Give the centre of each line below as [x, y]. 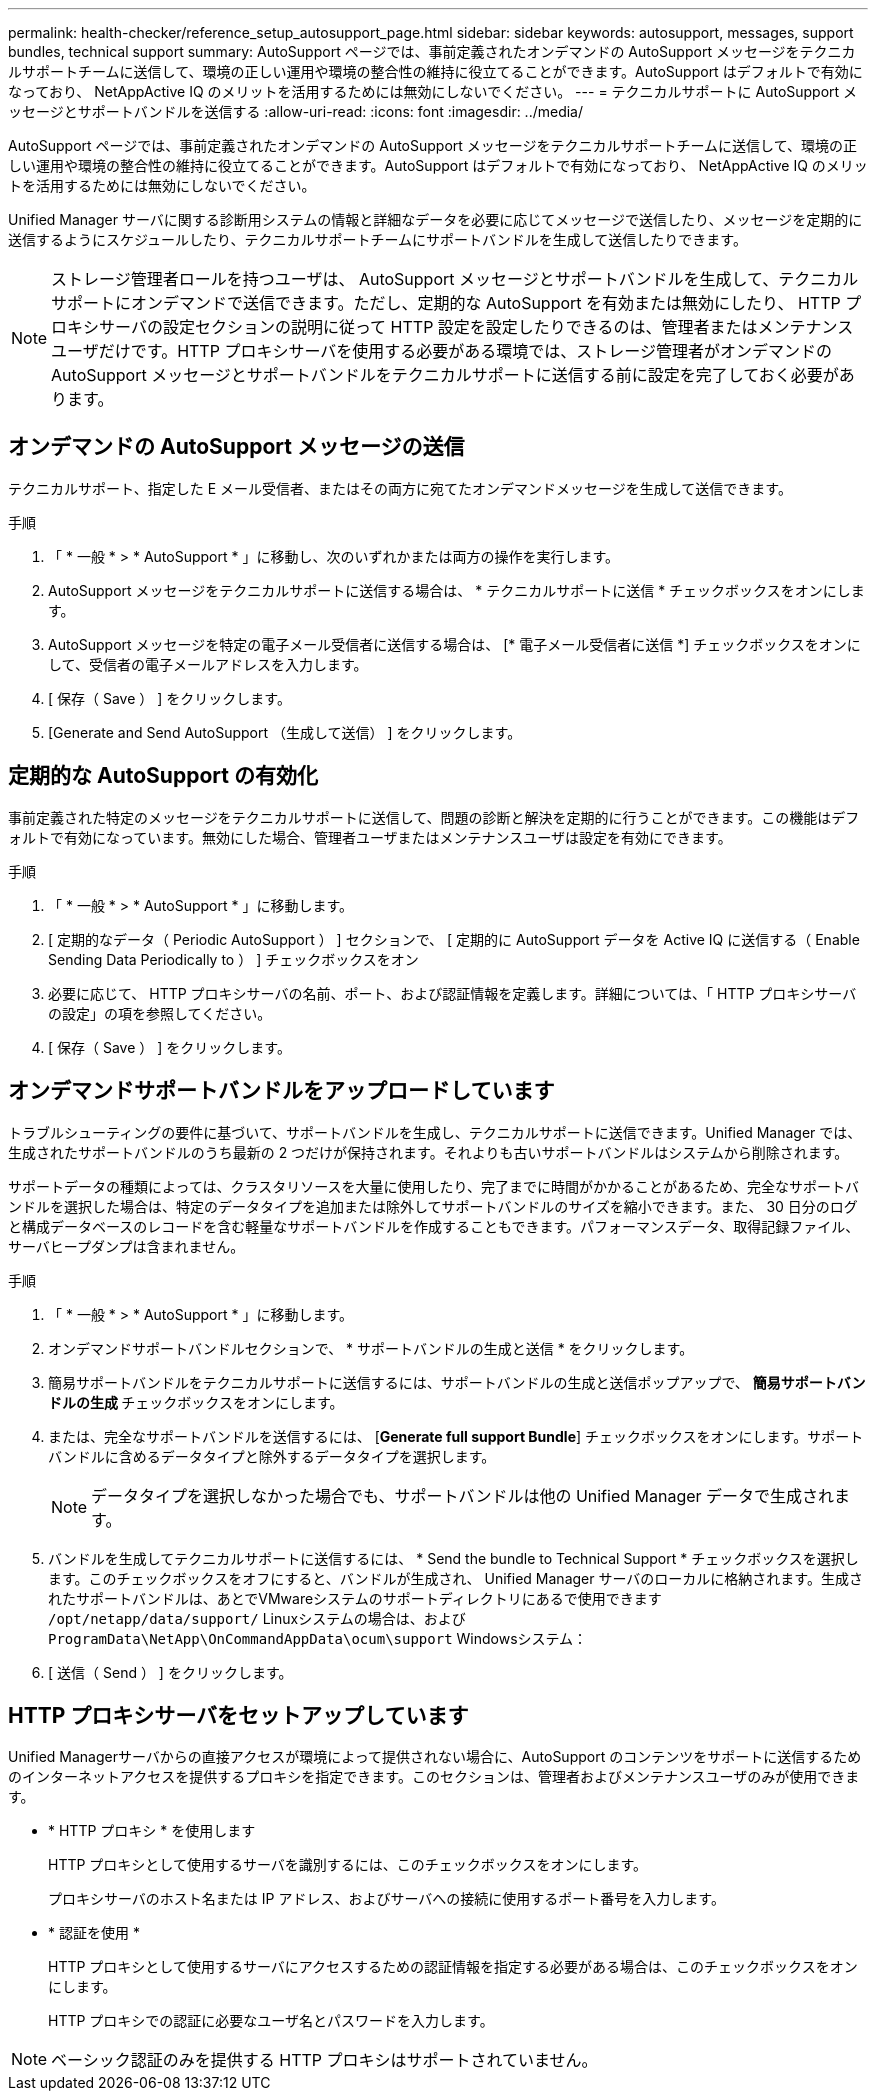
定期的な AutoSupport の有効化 [163, 776]
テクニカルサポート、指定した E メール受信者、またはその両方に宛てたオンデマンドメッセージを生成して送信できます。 [400, 488]
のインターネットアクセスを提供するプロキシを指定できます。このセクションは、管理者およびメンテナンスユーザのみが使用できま [434, 1777]
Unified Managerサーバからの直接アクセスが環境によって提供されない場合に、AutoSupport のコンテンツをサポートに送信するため [435, 1757]
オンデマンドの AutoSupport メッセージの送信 [236, 447]
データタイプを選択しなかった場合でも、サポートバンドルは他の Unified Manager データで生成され [463, 1495]
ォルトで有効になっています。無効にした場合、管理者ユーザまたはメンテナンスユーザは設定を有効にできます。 [370, 837]
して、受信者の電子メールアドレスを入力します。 [208, 664]
